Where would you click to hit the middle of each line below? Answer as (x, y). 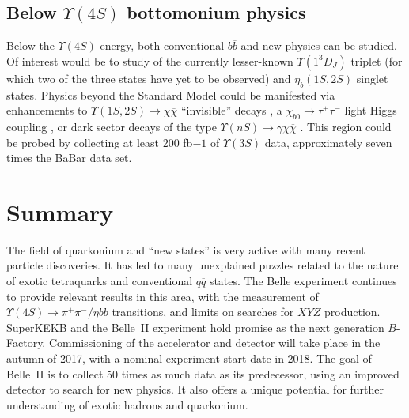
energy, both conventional (162, 45)
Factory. (26, 343)
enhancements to (47, 110)
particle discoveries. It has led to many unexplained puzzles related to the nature (203, 265)
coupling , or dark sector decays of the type (112, 126)
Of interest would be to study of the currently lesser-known (150, 60)
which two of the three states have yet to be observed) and (149, 78)
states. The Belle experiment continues (303, 281)
